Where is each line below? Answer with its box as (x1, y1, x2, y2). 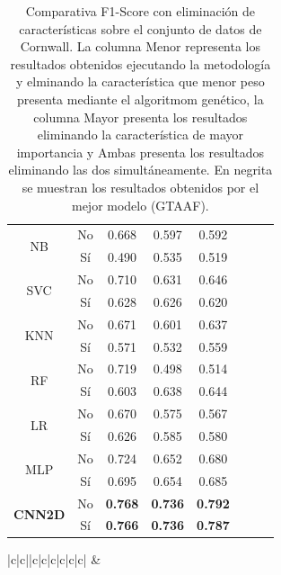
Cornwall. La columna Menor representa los (20, 37, 261, 56)
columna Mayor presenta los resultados (33, 107, 248, 126)
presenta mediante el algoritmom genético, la (17, 89, 264, 108)
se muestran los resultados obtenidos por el (22, 177, 259, 196)
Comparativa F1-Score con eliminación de (25, 2, 256, 20)
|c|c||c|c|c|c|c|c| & (7, 550, 101, 569)
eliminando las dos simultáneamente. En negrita (8, 160, 273, 179)
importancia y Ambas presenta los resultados (16, 142, 265, 161)
